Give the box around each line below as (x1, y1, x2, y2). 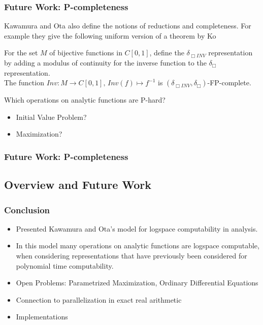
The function (4, 77, 44, 88)
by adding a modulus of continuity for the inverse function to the (4, 57, 207, 68)
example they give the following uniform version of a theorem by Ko (4, 30, 216, 41)
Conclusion (4, 203, 50, 216)
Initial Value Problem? (16, 111, 87, 122)
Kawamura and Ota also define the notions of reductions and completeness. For (4, 20, 251, 31)
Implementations (16, 311, 68, 322)
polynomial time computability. (16, 260, 114, 271)
